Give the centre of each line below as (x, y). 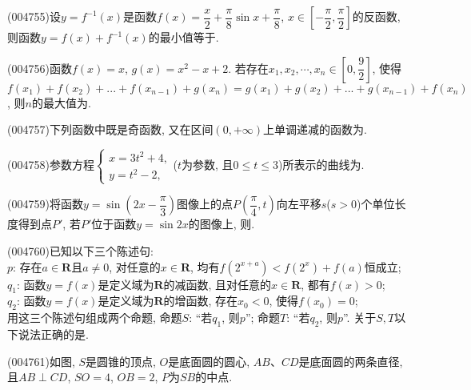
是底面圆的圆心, (209, 361)
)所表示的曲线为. (321, 165)
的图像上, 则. (222, 224)
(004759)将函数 (45, 204)
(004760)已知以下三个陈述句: (80, 250)
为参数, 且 (208, 165)
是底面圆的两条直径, (351, 361)
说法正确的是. (53, 334)
